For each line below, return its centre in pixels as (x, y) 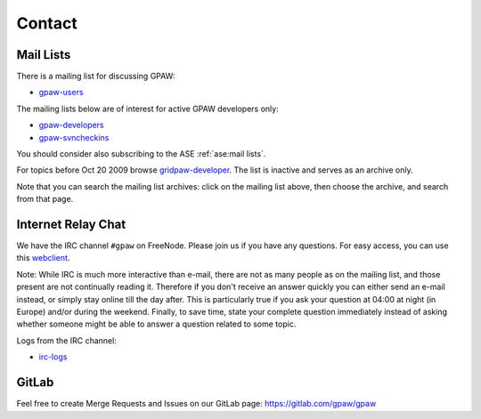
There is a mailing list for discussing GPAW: (96, 77)
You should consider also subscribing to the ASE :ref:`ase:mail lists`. (141, 154)
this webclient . (43, 258)
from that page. (45, 199)
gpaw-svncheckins (74, 137)
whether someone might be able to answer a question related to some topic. (156, 324)
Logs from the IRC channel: (67, 340)
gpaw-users (61, 93)
